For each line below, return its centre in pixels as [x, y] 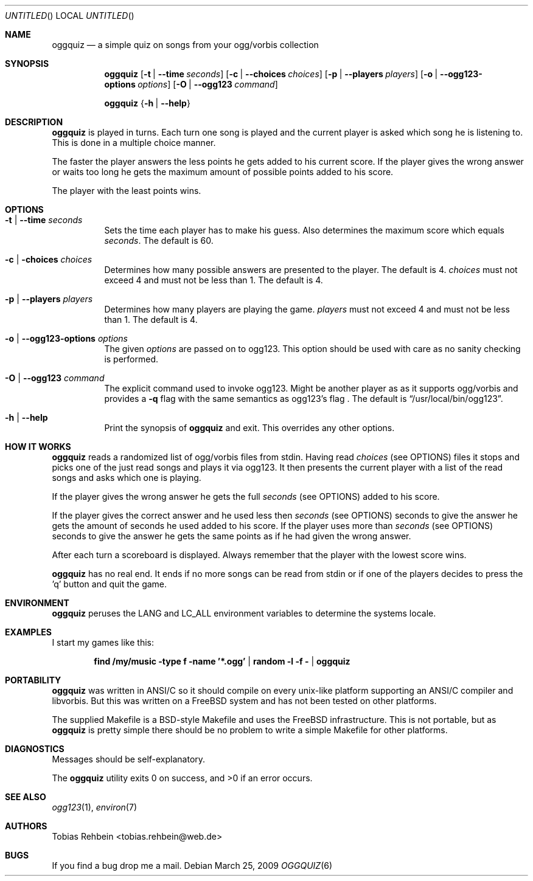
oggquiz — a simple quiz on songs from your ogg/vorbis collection [185, 45]
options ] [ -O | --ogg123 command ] [208, 84]
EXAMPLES [28, 632]
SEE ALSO [26, 797]
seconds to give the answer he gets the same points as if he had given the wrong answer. [232, 536]
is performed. [131, 359]
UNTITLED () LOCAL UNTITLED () [70, 16]
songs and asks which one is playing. [127, 478]
